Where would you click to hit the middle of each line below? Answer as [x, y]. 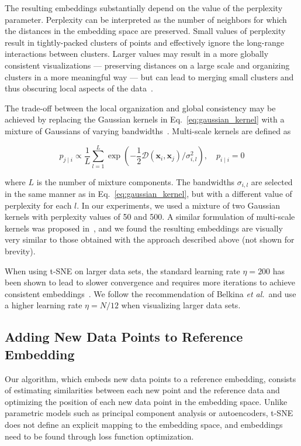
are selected [272, 181]
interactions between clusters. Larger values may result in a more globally [137, 54]
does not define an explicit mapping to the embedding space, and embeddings [144, 425]
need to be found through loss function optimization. [99, 436]
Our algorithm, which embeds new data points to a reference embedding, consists [150, 378]
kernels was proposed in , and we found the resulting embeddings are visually [144, 228]
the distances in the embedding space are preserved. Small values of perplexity [145, 31]
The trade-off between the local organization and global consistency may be [140, 108]
